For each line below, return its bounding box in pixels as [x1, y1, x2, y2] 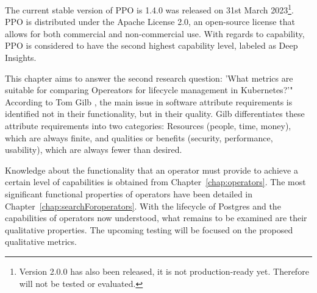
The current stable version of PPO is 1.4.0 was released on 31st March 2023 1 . [5, 2, 294, 16]
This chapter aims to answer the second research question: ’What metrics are [5, 71, 293, 84]
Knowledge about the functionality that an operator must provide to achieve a [5, 163, 298, 176]
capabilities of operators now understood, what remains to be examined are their [5, 211, 307, 224]
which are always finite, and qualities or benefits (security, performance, [5, 131, 273, 144]
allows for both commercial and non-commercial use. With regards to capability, [5, 27, 305, 40]
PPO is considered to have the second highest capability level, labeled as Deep [5, 39, 298, 52]
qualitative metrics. [5, 235, 77, 248]
